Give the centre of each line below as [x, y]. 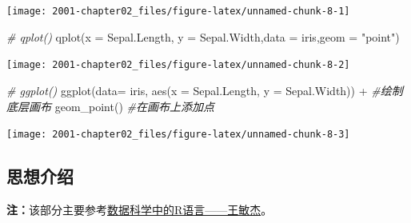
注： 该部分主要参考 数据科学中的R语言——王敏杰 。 [140, 209]
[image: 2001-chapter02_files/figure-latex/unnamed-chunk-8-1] [178, 11]
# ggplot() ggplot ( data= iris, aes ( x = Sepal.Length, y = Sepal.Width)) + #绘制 [205, 90]
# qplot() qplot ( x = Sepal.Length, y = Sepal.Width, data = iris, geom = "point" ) [203, 36]
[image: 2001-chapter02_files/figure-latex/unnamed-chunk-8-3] [178, 135]
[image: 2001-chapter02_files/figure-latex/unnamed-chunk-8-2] [178, 65]
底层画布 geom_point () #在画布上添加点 [110, 106]
